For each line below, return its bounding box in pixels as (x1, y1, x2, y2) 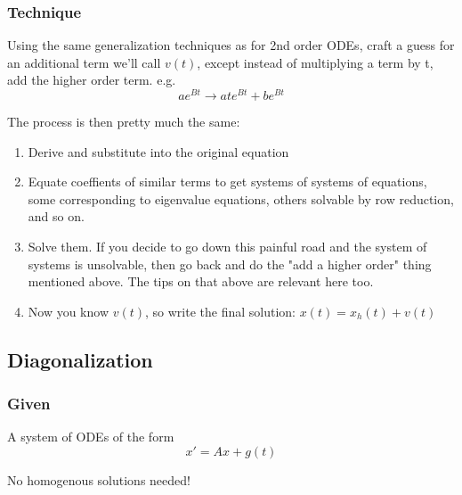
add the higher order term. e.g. (7, 70, 176, 89)
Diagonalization (7, 345, 153, 373)
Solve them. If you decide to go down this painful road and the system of (28, 237, 427, 256)
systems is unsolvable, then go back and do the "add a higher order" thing (28, 254, 432, 273)
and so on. (28, 207, 85, 226)
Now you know (28, 301, 109, 320)
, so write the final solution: (145, 301, 296, 320)
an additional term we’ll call (7, 53, 161, 71)
